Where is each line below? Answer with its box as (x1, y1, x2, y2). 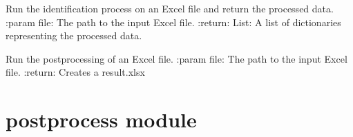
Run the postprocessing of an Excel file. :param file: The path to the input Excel (6, 51, 347, 65)
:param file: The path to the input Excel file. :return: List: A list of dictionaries (6, 14, 341, 29)
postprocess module (6, 105, 197, 134)
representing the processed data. (6, 28, 142, 43)
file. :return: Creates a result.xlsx (6, 65, 145, 79)
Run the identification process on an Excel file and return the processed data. (6, 1, 334, 15)
